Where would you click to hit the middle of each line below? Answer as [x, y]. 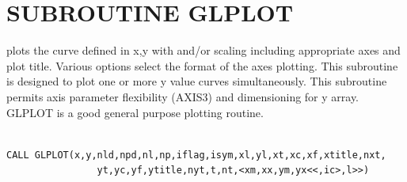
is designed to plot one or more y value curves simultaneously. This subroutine [197, 81]
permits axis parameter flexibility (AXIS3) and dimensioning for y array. [183, 96]
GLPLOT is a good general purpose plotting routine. [135, 112]
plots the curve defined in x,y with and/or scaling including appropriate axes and [203, 50]
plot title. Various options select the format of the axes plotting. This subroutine [202, 65]
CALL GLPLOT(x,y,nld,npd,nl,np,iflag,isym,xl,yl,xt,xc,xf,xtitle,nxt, [196, 155]
